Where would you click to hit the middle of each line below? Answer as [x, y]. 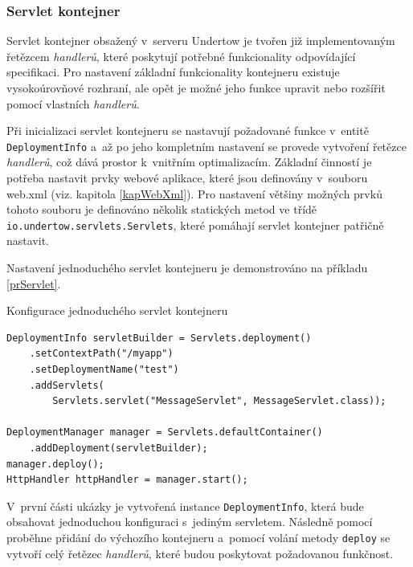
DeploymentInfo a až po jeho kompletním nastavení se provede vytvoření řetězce [206, 146]
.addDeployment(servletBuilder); [119, 448]
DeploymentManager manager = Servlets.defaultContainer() [165, 432]
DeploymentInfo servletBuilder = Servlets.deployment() [159, 338]
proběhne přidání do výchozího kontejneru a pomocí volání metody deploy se [198, 538]
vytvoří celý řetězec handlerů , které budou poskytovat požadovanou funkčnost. [200, 553]
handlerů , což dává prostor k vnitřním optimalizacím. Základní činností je [189, 162]
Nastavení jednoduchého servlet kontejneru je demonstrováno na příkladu [187, 268]
